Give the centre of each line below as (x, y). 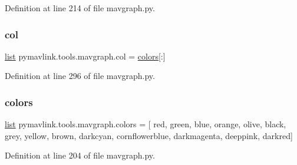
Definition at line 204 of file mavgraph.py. (80, 155)
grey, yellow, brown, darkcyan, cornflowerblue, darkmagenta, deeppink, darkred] (149, 135)
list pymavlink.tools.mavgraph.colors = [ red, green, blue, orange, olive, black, (146, 124)
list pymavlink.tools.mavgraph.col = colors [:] (85, 56)
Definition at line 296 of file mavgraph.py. (80, 76)
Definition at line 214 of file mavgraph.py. (80, 8)
